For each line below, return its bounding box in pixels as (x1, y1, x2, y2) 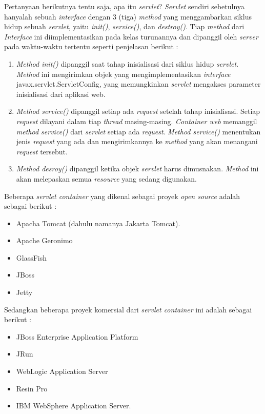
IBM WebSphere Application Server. (16, 400, 131, 411)
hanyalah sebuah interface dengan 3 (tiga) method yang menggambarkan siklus (4, 11, 252, 22)
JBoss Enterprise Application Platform (16, 331, 138, 342)
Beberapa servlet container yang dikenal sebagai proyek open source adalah (4, 190, 240, 201)
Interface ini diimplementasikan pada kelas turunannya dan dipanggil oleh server (4, 31, 258, 42)
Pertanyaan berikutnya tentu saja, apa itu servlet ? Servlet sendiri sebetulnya (4, 1, 244, 11)
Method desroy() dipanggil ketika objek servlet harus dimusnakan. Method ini (16, 163, 259, 174)
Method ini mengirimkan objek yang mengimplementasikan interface (16, 68, 231, 79)
